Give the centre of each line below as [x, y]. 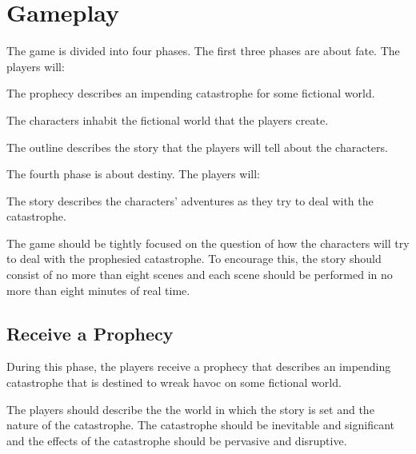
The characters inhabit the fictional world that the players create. [168, 119]
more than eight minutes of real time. [98, 290]
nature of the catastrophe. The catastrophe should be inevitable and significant [201, 425]
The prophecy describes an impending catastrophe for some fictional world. [191, 93]
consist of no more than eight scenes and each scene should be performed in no [200, 275]
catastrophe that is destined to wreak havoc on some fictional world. [174, 382]
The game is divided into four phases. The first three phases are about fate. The [203, 51]
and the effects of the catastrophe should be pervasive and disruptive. [177, 440]
